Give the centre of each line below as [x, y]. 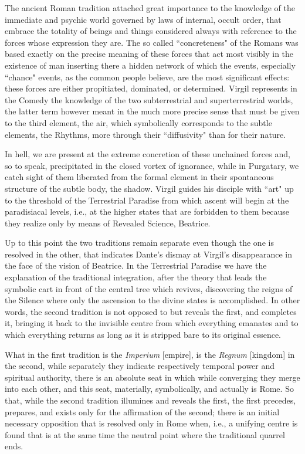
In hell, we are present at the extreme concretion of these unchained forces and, [148, 154]
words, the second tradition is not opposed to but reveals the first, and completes [151, 311]
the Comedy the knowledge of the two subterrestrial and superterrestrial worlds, [149, 99]
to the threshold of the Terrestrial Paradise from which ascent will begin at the [147, 200]
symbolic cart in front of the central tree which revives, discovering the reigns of [149, 288]
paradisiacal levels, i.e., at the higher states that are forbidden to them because [147, 211]
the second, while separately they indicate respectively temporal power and [140, 366]
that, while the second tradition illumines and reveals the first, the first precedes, [150, 400]
